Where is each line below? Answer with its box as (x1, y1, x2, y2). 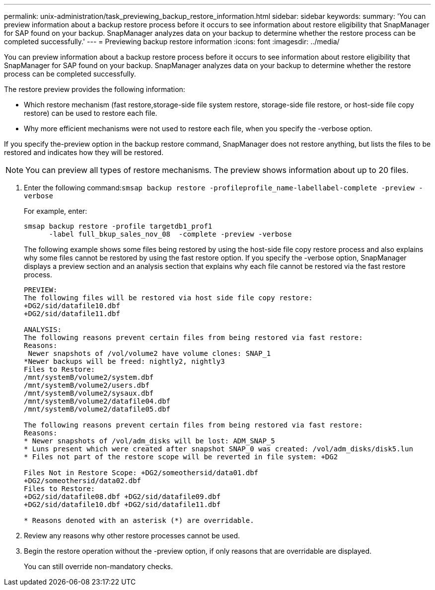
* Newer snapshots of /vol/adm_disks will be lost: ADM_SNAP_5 (24, 437, 275, 445)
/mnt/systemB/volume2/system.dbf (24, 373, 154, 381)
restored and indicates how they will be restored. (4, 148, 164, 157)
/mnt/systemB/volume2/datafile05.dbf (24, 405, 171, 413)
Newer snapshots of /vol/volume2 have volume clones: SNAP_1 (28, 349, 271, 357)
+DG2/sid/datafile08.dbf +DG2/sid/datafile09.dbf (24, 493, 221, 501)
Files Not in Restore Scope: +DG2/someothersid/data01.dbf (24, 469, 259, 477)
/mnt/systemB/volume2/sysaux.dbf (24, 389, 154, 397)
